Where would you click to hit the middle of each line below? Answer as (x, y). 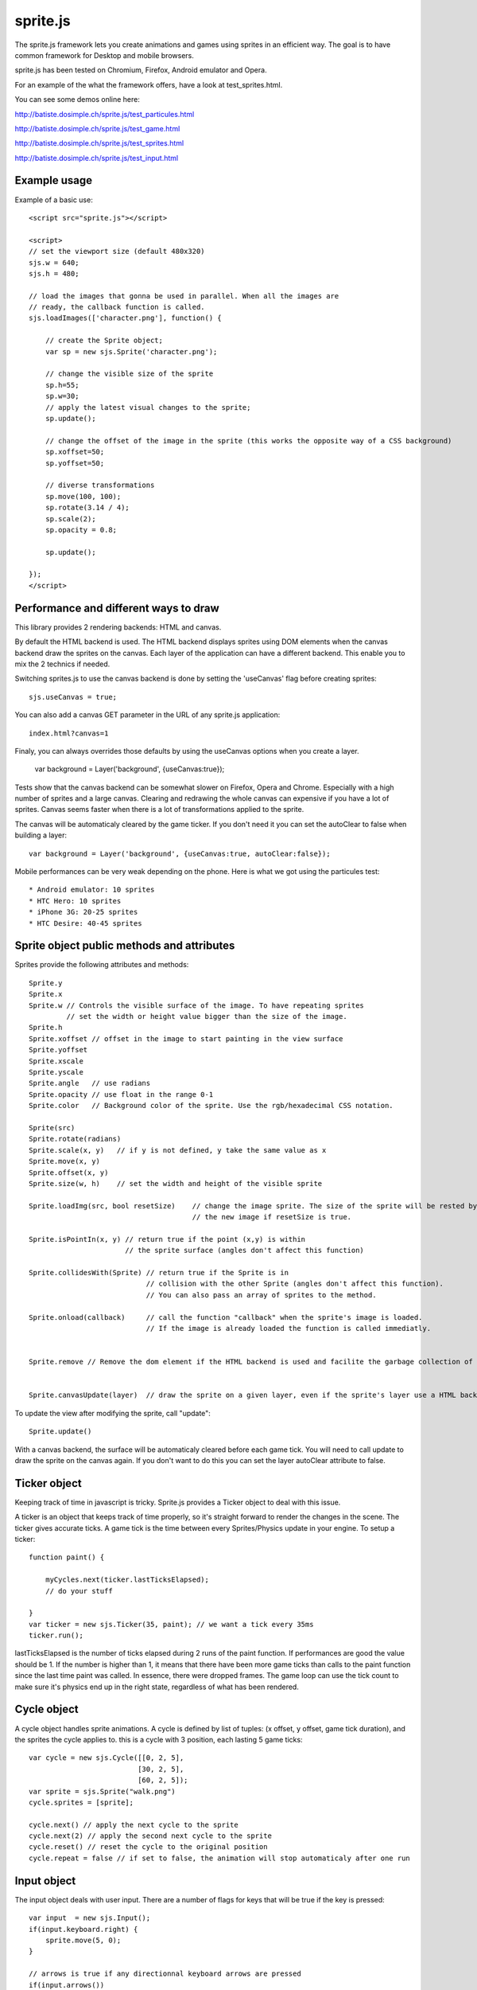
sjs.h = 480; (54, 273)
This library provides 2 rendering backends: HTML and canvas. (118, 627)
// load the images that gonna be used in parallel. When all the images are (184, 296)
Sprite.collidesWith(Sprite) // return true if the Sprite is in (159, 1273)
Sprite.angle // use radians (90, 1083)
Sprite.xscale (56, 1061)
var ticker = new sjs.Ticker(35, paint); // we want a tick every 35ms (171, 1624)
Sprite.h (46, 1028)
